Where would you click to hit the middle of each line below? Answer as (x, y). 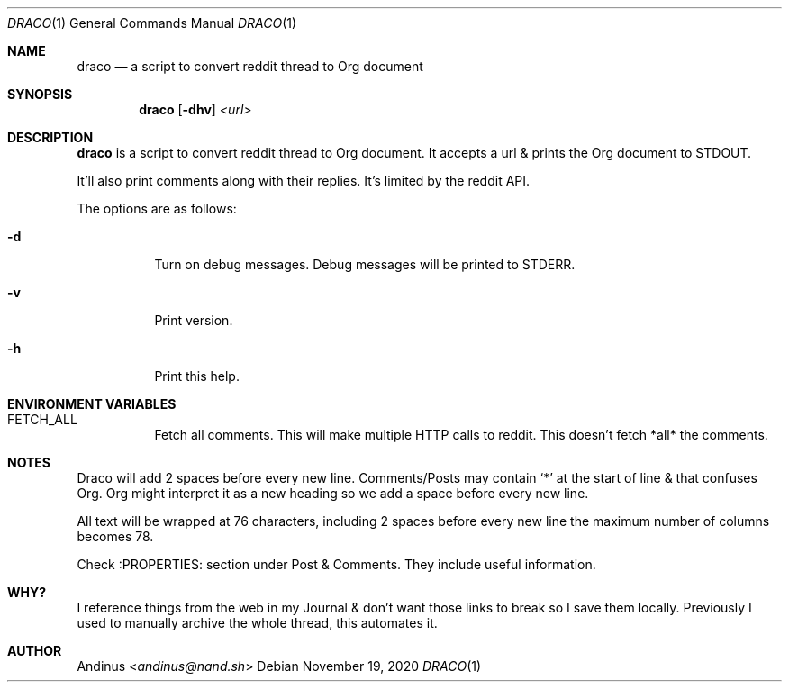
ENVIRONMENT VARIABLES (92, 404)
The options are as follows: (157, 209)
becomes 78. (115, 536)
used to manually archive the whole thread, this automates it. (257, 623)
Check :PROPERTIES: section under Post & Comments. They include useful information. (336, 564)
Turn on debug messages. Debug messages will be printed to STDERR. (365, 264)
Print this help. (197, 376)
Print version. (194, 320)
